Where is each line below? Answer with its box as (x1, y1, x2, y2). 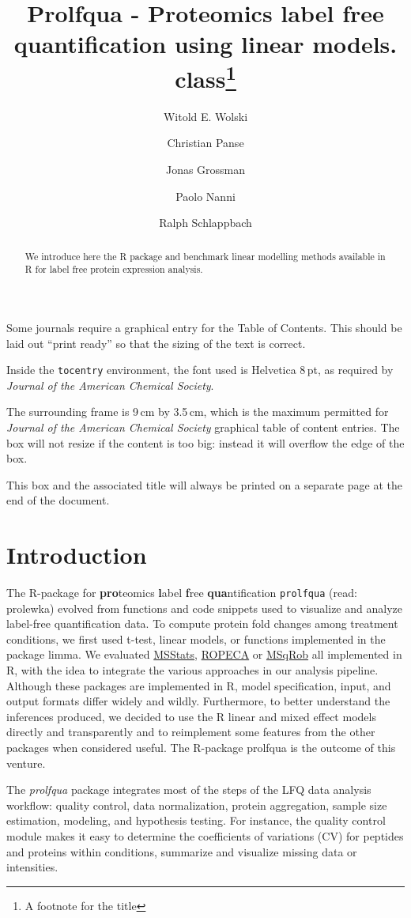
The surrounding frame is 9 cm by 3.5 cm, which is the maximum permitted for (6, 403, 389, 420)
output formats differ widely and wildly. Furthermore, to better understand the (6, 693, 390, 709)
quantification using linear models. (13, 28, 398, 60)
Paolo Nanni (175, 187, 236, 204)
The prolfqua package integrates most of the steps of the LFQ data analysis (6, 781, 371, 798)
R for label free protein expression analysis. (25, 263, 203, 276)
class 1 (175, 59, 236, 94)
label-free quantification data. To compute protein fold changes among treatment (6, 615, 398, 632)
